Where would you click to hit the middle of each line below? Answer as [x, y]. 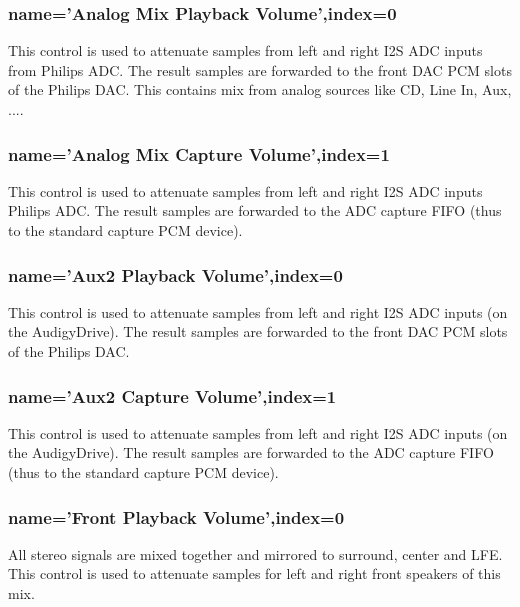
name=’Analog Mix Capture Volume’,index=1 [199, 153]
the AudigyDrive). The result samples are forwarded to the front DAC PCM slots [258, 331]
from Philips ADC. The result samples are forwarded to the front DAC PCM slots [260, 69]
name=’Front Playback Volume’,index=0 [176, 516]
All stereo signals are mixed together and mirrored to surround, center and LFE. [255, 553]
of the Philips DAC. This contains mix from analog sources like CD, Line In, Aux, [260, 89]
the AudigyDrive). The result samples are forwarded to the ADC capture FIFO [251, 452]
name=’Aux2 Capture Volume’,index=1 [172, 395]
